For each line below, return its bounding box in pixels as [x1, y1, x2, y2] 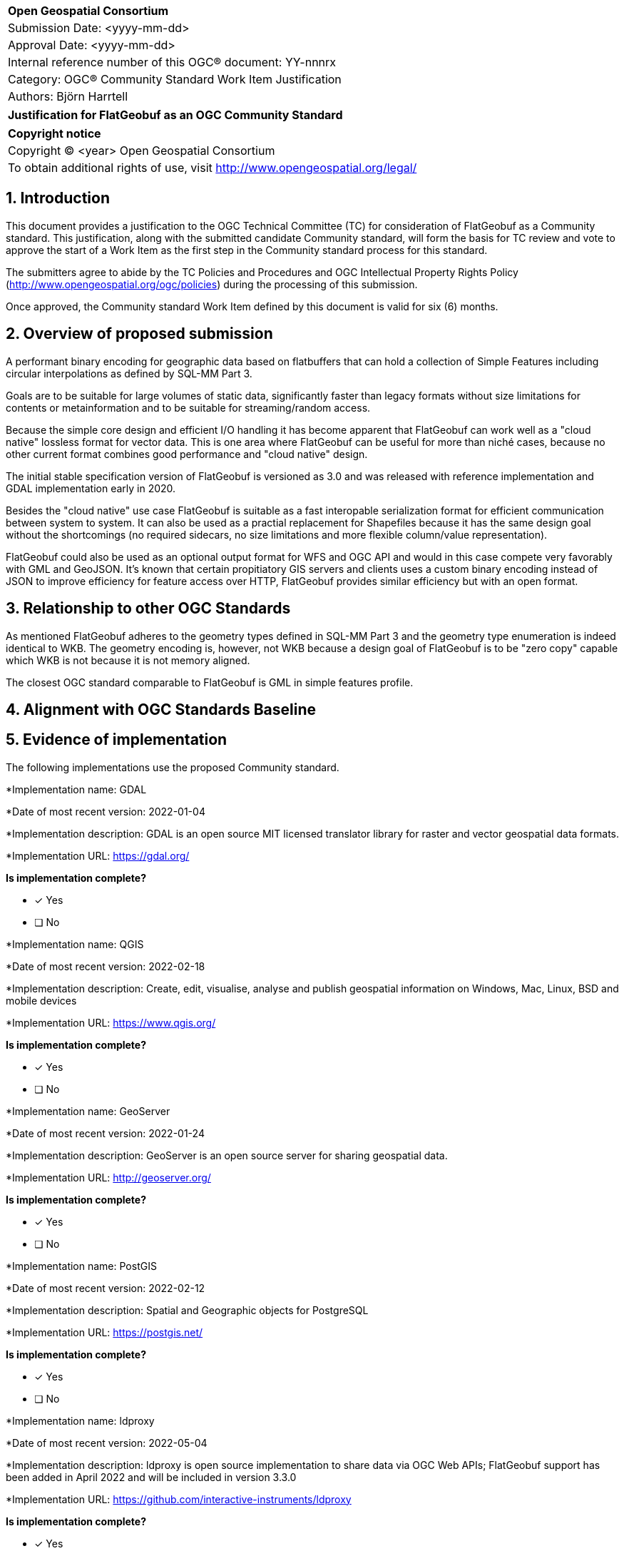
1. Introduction [6, 189, 110, 208]
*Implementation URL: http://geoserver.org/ [6, 1171, 211, 1184]
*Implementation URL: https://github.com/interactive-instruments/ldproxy [6, 1492, 352, 1505]
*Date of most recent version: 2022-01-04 [6, 805, 205, 818]
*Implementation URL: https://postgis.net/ [6, 1326, 203, 1338]
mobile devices [6, 994, 77, 1007]
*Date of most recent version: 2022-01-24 [6, 1127, 205, 1139]
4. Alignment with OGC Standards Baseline [6, 700, 317, 718]
